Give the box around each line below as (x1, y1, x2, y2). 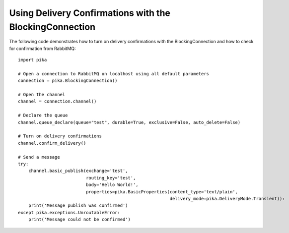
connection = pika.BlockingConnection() (18, 78, 118, 84)
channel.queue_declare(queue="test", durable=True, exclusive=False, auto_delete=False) (18, 119, 241, 125)
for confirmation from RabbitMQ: (9, 45, 76, 52)
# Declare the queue (18, 113, 68, 118)
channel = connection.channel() (18, 99, 97, 104)
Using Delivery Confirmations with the (9, 7, 171, 18)
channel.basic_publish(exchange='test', (28, 168, 129, 174)
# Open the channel (18, 92, 66, 98)
